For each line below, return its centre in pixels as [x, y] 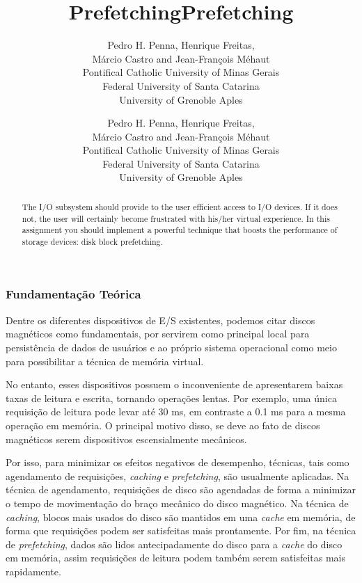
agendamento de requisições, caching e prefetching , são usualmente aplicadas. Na [178, 476]
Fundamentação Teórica [73, 294]
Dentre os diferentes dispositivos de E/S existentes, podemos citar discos [160, 320]
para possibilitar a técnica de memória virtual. [105, 361]
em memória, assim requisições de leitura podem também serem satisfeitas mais [176, 558]
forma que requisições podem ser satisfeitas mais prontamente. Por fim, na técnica [181, 530]
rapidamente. [33, 571]
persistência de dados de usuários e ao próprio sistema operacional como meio [171, 347]
